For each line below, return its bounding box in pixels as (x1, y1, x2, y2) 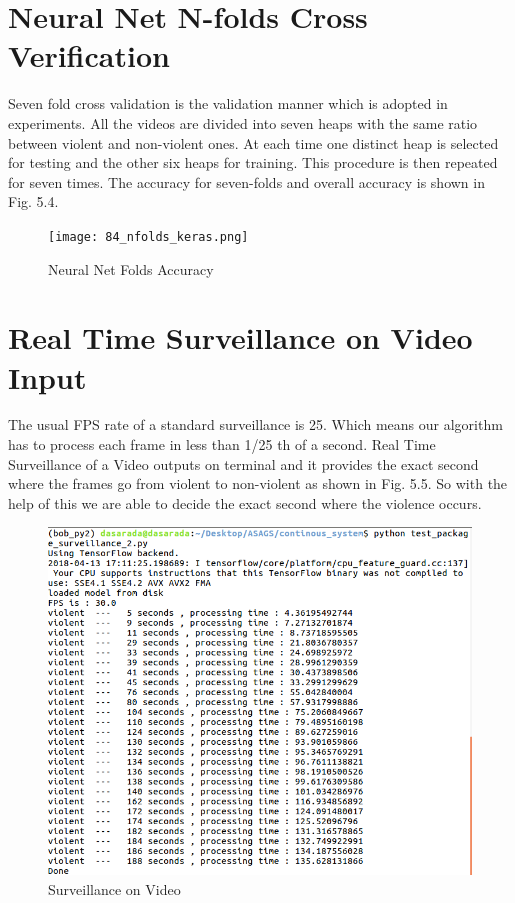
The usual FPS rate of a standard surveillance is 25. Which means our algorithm (8, 414, 503, 435)
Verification (8, 35, 170, 76)
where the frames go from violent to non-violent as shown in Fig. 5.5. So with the (8, 473, 508, 494)
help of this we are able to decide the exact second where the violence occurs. (8, 492, 482, 513)
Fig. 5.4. (8, 191, 59, 212)
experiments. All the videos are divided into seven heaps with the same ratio (8, 112, 478, 133)
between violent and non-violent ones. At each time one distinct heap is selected (8, 132, 499, 153)
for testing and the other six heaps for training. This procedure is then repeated (8, 152, 498, 173)
